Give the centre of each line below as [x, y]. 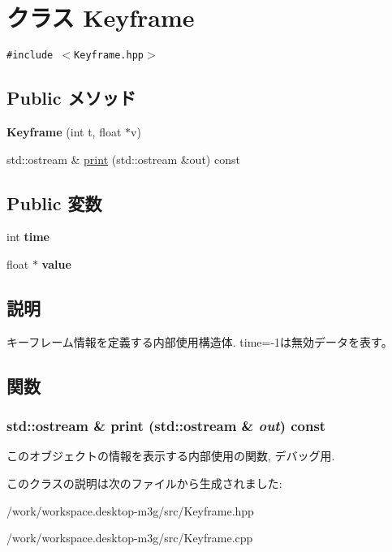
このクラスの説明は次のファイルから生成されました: [144, 483]
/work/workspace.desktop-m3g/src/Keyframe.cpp [130, 538]
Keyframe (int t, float [64, 131]
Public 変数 [54, 203]
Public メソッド [71, 98]
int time [28, 237]
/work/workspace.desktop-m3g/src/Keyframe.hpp [130, 510]
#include [30, 56]
